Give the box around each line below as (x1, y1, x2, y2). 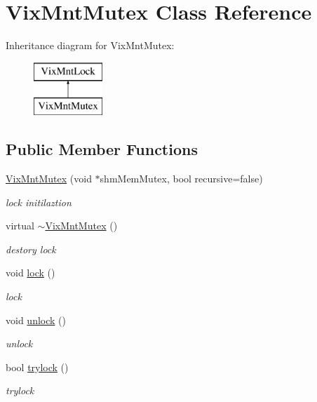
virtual (6, 218, 34, 233)
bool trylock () (6, 359, 69, 374)
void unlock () (6, 312, 66, 327)
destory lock (6, 241, 56, 256)
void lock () (6, 265, 55, 280)
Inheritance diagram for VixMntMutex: (6, 38, 175, 53)
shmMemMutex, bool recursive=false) (100, 171, 263, 186)
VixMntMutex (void (6, 171, 92, 186)
